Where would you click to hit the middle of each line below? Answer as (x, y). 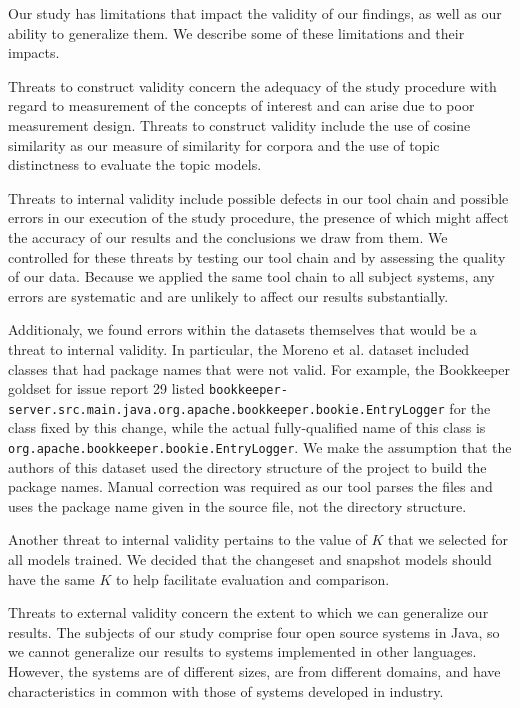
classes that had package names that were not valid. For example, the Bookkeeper (259, 368)
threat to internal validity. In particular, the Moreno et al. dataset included (239, 348)
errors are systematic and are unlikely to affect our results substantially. (228, 295)
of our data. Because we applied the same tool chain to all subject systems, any (251, 276)
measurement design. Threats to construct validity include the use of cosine (239, 124)
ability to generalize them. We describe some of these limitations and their (236, 32)
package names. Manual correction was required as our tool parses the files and (250, 486)
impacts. (34, 52)
